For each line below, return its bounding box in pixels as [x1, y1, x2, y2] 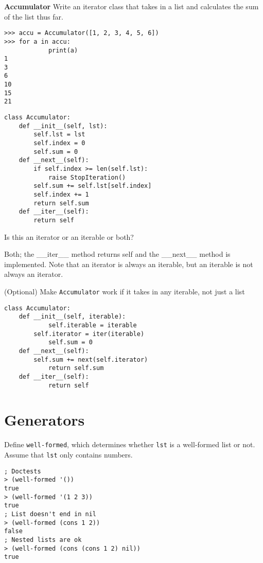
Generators [4, 409, 85, 430]
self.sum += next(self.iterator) [33, 356, 148, 363]
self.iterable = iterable [48, 321, 137, 329]
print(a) [48, 46, 78, 54]
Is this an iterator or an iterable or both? [4, 231, 134, 242]
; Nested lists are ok [4, 536, 82, 543]
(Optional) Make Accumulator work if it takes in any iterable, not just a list [4, 286, 245, 296]
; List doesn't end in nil [4, 510, 96, 518]
